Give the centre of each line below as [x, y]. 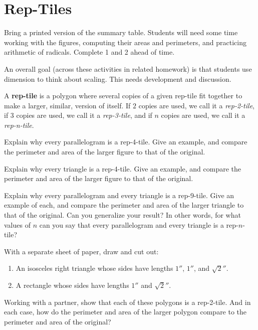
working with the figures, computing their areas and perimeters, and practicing [125, 42]
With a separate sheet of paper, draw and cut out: [81, 251]
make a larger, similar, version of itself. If [67, 105]
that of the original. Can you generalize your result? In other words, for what [122, 215]
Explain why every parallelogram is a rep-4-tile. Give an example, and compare [126, 142]
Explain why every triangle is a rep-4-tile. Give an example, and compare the [123, 168]
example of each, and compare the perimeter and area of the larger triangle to [124, 205]
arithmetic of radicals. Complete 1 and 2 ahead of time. [89, 52]
